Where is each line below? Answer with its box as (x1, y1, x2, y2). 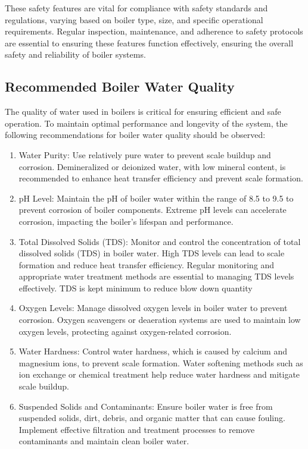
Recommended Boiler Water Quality (5, 77, 235, 96)
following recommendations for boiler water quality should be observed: (5, 128, 266, 141)
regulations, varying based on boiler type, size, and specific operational (5, 13, 263, 26)
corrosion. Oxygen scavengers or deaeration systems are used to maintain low (18, 313, 301, 326)
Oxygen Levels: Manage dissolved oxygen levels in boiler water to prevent (18, 302, 288, 314)
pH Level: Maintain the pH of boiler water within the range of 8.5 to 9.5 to (18, 191, 294, 204)
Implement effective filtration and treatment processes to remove (18, 423, 255, 435)
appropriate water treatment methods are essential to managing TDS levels (18, 270, 294, 282)
